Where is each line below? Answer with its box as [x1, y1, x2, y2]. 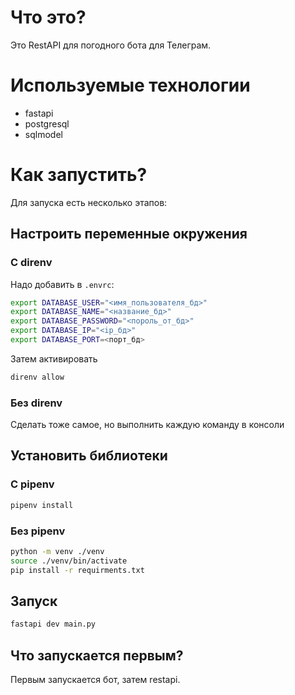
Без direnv [10, 396, 63, 410]
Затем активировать [10, 352, 98, 365]
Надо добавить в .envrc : [10, 278, 115, 290]
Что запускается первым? [10, 647, 184, 664]
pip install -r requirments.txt [10, 565, 145, 575]
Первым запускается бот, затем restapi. [10, 674, 181, 686]
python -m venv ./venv [10, 546, 105, 556]
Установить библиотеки [10, 447, 168, 465]
